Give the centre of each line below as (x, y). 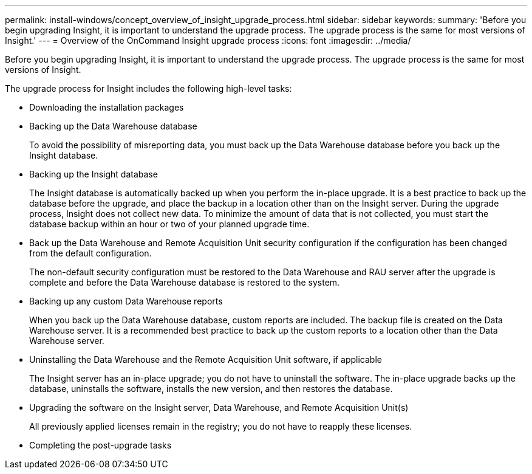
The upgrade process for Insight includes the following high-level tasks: (148, 88)
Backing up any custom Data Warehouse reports (126, 301)
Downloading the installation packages (107, 107)
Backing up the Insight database (94, 174)
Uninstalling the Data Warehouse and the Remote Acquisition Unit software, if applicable (206, 359)
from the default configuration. (90, 253)
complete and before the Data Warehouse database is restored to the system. (185, 282)
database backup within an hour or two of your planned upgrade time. (169, 224)
